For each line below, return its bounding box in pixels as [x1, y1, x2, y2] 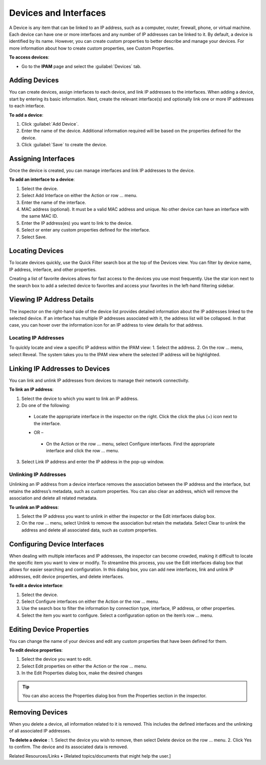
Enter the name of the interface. [21, 200, 86, 205]
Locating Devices [9, 247, 64, 255]
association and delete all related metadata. [9, 495, 98, 501]
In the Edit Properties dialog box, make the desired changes [21, 670, 143, 676]
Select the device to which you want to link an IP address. [21, 396, 139, 401]
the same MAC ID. [21, 213, 58, 219]
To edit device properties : [9, 647, 63, 653]
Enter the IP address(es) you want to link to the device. [21, 220, 133, 226]
